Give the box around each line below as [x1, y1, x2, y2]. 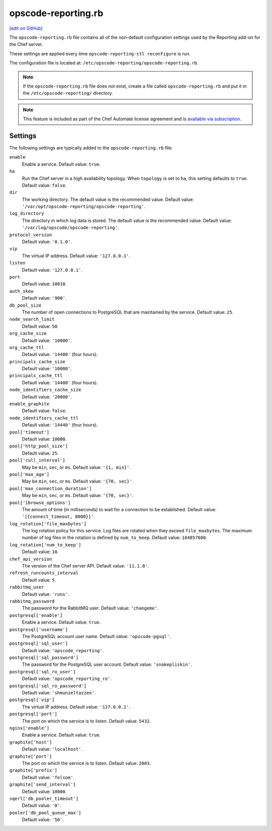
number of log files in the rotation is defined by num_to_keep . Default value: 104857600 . [22, 534, 208, 541]
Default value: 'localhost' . [22, 746, 83, 752]
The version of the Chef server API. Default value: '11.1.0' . [22, 563, 149, 569]
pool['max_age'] [9, 471, 50, 477]
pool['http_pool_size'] [9, 443, 68, 449]
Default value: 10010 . [22, 281, 67, 287]
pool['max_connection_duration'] [9, 486, 92, 491]
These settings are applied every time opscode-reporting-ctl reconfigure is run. [9, 50, 191, 56]
